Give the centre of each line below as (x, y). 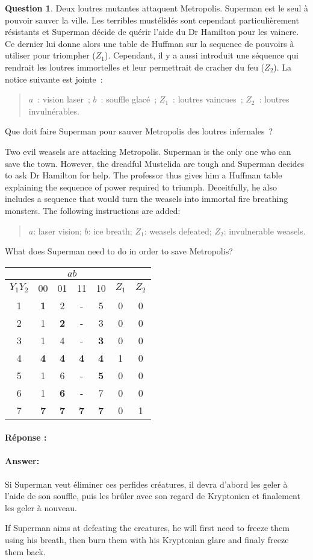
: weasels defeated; (178, 231)
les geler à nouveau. (41, 507)
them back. (25, 551)
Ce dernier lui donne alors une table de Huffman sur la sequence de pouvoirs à (150, 43)
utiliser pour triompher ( (50, 55)
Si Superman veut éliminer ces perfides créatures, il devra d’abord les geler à (146, 484)
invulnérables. (54, 111)
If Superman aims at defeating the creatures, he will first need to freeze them (147, 528)
